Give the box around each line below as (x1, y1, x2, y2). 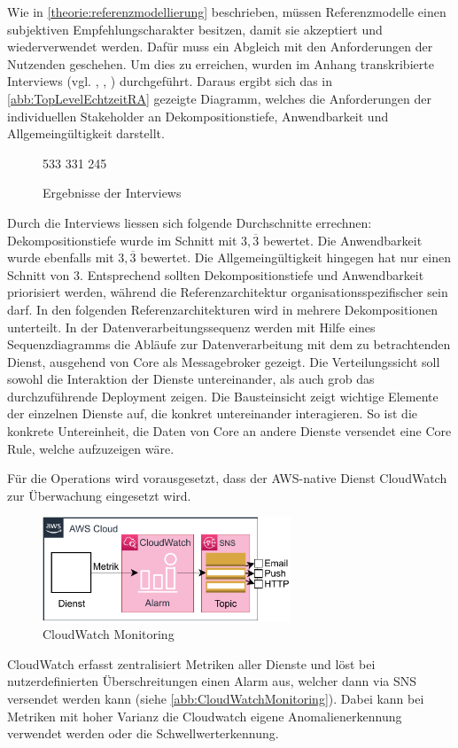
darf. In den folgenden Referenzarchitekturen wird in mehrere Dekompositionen (7, 300, 439, 318)
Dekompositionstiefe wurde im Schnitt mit (7, 230, 237, 249)
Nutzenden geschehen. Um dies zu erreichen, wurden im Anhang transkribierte (7, 54, 434, 73)
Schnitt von (7, 265, 70, 284)
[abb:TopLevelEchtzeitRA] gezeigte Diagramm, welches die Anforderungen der (7, 89, 431, 107)
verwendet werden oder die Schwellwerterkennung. (7, 724, 279, 743)
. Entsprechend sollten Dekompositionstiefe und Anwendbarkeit (80, 265, 424, 284)
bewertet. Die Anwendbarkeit (262, 230, 423, 249)
